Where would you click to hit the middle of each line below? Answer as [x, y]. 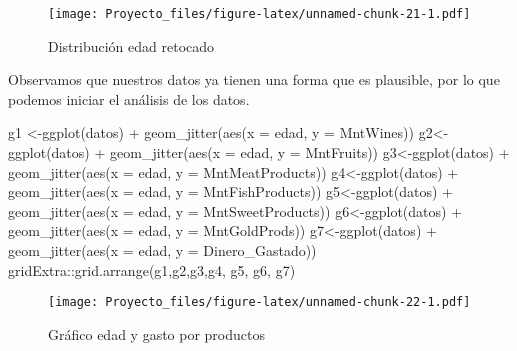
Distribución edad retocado [131, 45]
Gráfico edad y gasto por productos [156, 333]
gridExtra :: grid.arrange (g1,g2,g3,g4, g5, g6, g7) [152, 269]
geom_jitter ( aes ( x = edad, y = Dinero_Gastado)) [162, 250]
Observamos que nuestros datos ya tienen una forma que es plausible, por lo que [254, 79]
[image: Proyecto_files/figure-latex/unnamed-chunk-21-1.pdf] [259, 14]
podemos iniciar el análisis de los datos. [129, 98]
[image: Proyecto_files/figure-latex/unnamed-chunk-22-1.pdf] [259, 302]
